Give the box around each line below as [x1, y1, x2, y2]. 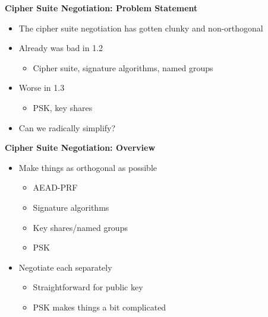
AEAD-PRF [33, 181, 78, 194]
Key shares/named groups [33, 221, 128, 233]
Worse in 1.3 [18, 81, 65, 94]
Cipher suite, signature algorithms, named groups [33, 61, 213, 74]
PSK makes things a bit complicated [33, 300, 166, 313]
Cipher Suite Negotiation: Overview [5, 141, 156, 154]
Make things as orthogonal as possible [18, 161, 157, 173]
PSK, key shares [33, 101, 93, 113]
